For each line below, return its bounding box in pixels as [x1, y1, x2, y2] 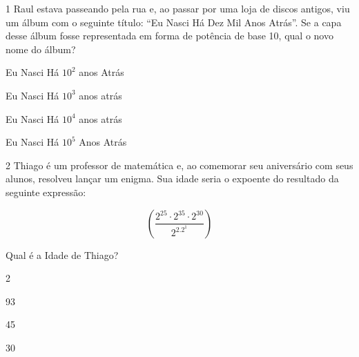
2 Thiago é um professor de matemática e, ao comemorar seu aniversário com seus [6, 157, 353, 172]
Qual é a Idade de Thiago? [6, 247, 119, 262]
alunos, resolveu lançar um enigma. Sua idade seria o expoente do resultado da [6, 171, 339, 186]
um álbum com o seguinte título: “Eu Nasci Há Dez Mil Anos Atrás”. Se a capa [6, 15, 342, 29]
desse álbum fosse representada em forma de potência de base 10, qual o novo [6, 28, 333, 43]
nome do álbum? [6, 41, 76, 56]
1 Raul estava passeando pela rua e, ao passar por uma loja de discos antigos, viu [6, 1, 350, 15]
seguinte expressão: [6, 184, 86, 199]
